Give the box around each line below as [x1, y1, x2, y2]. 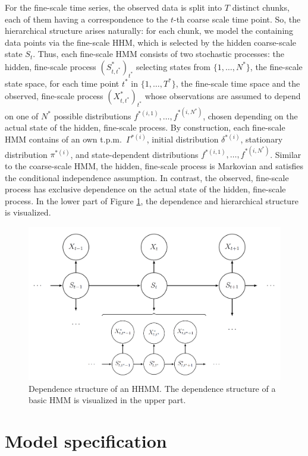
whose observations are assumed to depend [144, 90, 301, 102]
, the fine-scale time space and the [175, 77, 300, 89]
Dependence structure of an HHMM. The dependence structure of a [29, 382, 276, 394]
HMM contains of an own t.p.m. [5, 133, 122, 145]
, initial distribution [146, 133, 219, 145]
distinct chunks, [232, 1, 290, 13]
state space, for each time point [5, 77, 120, 89]
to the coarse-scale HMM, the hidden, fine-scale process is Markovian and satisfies [5, 159, 304, 172]
